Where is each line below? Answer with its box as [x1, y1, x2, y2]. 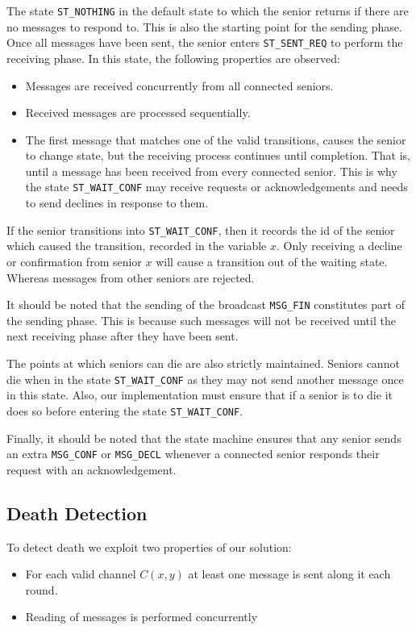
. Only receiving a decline [277, 237, 402, 254]
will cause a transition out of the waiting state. [156, 252, 388, 269]
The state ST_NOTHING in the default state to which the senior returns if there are [6, 2, 409, 19]
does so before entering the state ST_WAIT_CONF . [6, 402, 243, 419]
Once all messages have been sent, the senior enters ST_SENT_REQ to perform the [6, 34, 403, 51]
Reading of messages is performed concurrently [25, 608, 258, 625]
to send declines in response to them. [25, 194, 209, 211]
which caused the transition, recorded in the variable [6, 237, 267, 254]
